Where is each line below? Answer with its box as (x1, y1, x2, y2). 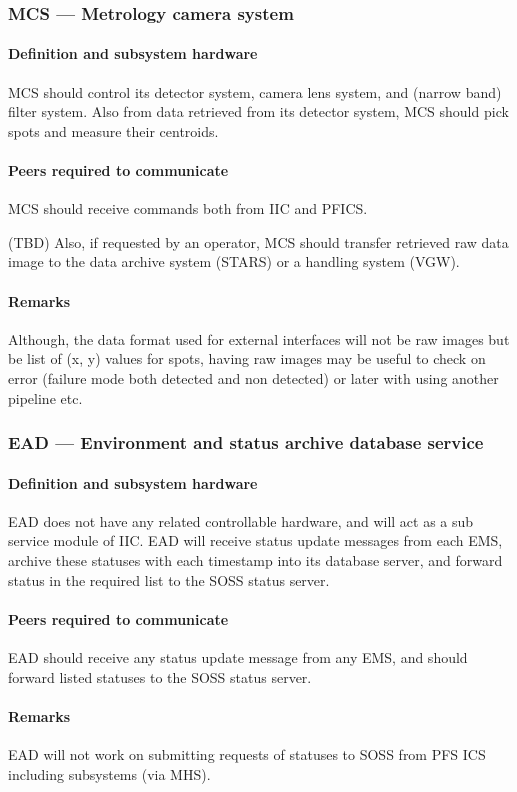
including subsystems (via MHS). (8, 763, 211, 784)
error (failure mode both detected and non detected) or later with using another (8, 367, 499, 388)
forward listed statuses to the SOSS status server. (8, 666, 312, 687)
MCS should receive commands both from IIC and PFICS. (8, 198, 368, 219)
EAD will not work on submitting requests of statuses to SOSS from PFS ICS (8, 743, 486, 764)
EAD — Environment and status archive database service (8, 430, 484, 455)
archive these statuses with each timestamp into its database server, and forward (8, 550, 503, 570)
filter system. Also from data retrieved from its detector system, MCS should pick (8, 101, 509, 122)
